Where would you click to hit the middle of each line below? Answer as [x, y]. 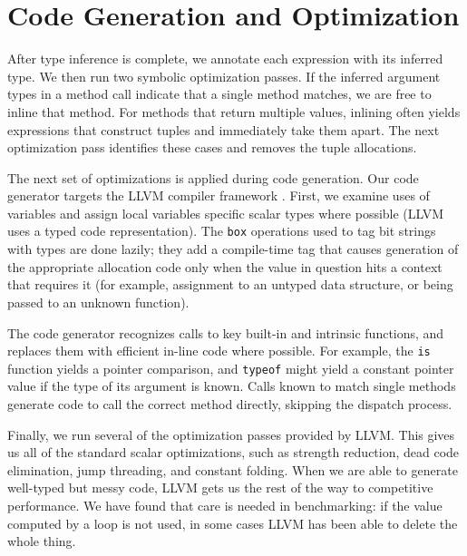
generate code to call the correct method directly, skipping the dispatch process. [230, 404]
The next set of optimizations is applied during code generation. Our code [213, 177]
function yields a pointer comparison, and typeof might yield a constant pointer [231, 368]
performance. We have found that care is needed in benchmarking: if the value [225, 505]
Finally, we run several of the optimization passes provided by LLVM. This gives [231, 434]
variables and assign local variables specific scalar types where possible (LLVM [226, 213]
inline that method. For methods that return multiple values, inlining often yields [234, 111]
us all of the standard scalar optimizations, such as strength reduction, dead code [233, 452]
